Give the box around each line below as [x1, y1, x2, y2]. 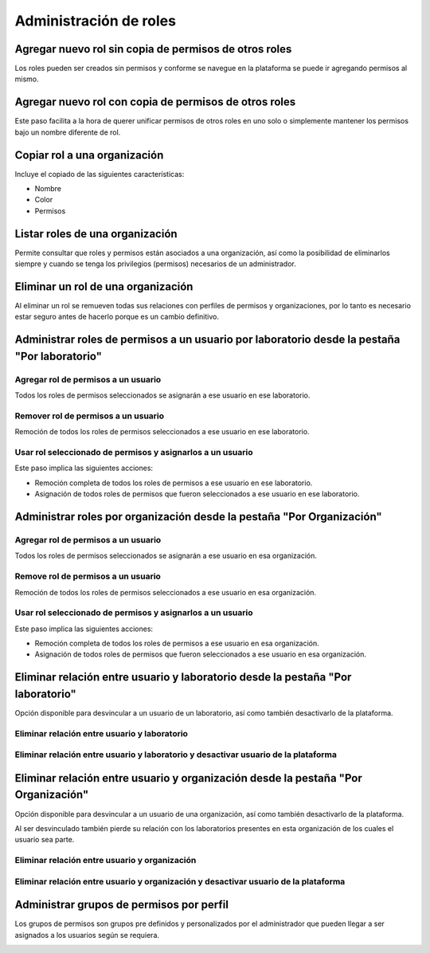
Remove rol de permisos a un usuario [14, 571, 161, 582]
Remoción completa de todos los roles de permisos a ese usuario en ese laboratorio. [34, 478, 313, 488]
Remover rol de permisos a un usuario [14, 410, 165, 422]
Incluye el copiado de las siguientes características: [14, 169, 185, 178]
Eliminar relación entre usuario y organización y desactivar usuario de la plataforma [14, 876, 346, 887]
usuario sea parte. [14, 835, 75, 845]
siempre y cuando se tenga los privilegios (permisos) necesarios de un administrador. [14, 259, 296, 269]
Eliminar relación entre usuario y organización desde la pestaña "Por [14, 771, 362, 785]
